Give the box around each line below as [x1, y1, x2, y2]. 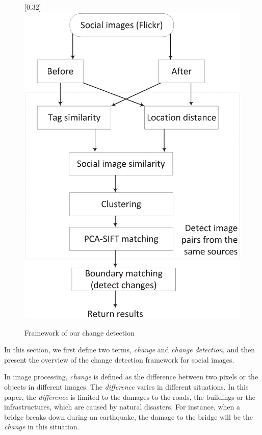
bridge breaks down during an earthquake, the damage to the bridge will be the [4, 411, 253, 422]
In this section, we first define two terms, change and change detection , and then [4, 344, 255, 355]
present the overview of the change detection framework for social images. [4, 354, 234, 365]
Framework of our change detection [24, 327, 135, 338]
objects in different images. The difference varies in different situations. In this [4, 381, 249, 392]
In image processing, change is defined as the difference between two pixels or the [4, 371, 258, 382]
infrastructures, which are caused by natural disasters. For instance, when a [4, 401, 241, 412]
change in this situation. [4, 421, 80, 432]
